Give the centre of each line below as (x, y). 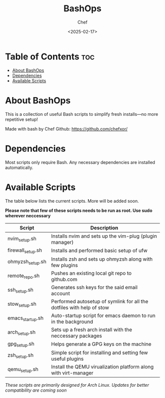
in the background (72, 321)
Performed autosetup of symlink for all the (100, 301)
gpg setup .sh (21, 344)
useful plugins (68, 359)
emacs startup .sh (26, 318)
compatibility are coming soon (36, 390)
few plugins (65, 265)
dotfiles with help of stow (80, 307)
